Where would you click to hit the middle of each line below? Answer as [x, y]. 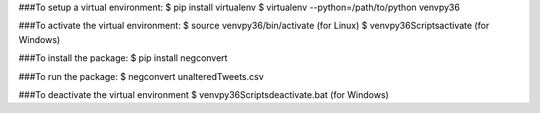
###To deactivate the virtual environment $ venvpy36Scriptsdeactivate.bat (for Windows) [203, 94]
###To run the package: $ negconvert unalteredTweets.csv [141, 76]
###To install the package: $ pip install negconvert [123, 58]
